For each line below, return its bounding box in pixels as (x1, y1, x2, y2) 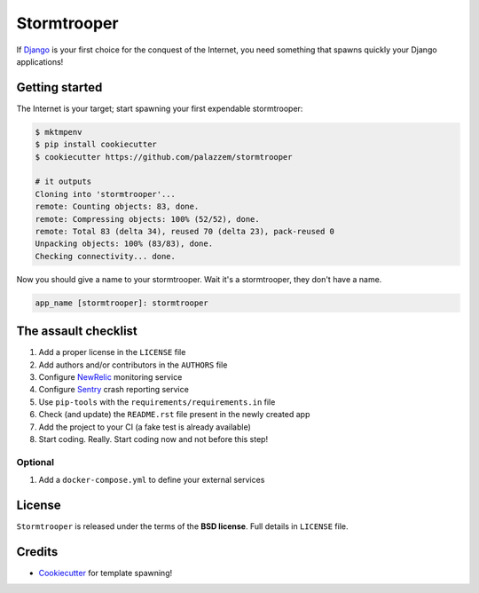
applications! (16, 56, 64, 67)
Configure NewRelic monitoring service (38, 371, 183, 382)
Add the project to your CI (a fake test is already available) (38, 422, 252, 432)
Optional (16, 455, 55, 468)
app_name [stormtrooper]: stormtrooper (35, 297, 208, 308)
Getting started (16, 80, 103, 95)
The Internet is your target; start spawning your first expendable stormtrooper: (16, 103, 303, 114)
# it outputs (35, 177, 92, 186)
